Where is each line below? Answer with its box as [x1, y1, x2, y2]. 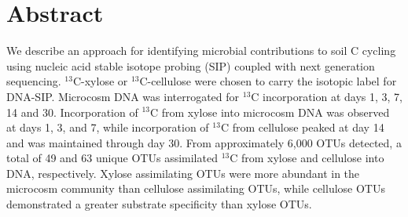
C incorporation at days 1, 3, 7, [251, 88, 402, 104]
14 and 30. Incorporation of [6, 103, 138, 120]
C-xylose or [72, 73, 128, 89]
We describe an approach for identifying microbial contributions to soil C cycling [6, 42, 396, 59]
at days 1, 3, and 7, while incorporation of [6, 119, 209, 136]
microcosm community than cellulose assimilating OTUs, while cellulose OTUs [6, 180, 385, 197]
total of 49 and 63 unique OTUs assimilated [6, 150, 218, 166]
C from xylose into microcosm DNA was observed [149, 103, 390, 120]
